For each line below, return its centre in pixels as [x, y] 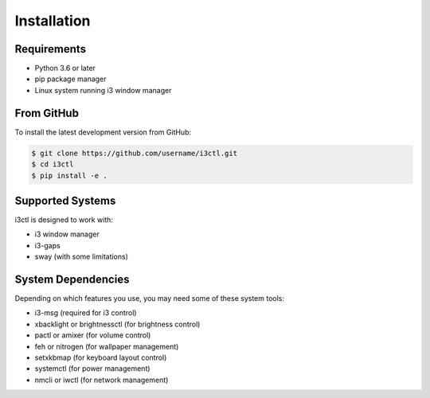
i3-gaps [47, 245]
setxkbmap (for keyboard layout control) [101, 357]
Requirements [51, 49]
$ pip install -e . [69, 176]
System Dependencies [72, 279]
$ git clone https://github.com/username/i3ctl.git [135, 153]
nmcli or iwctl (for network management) [102, 380]
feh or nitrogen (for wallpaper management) [107, 346]
